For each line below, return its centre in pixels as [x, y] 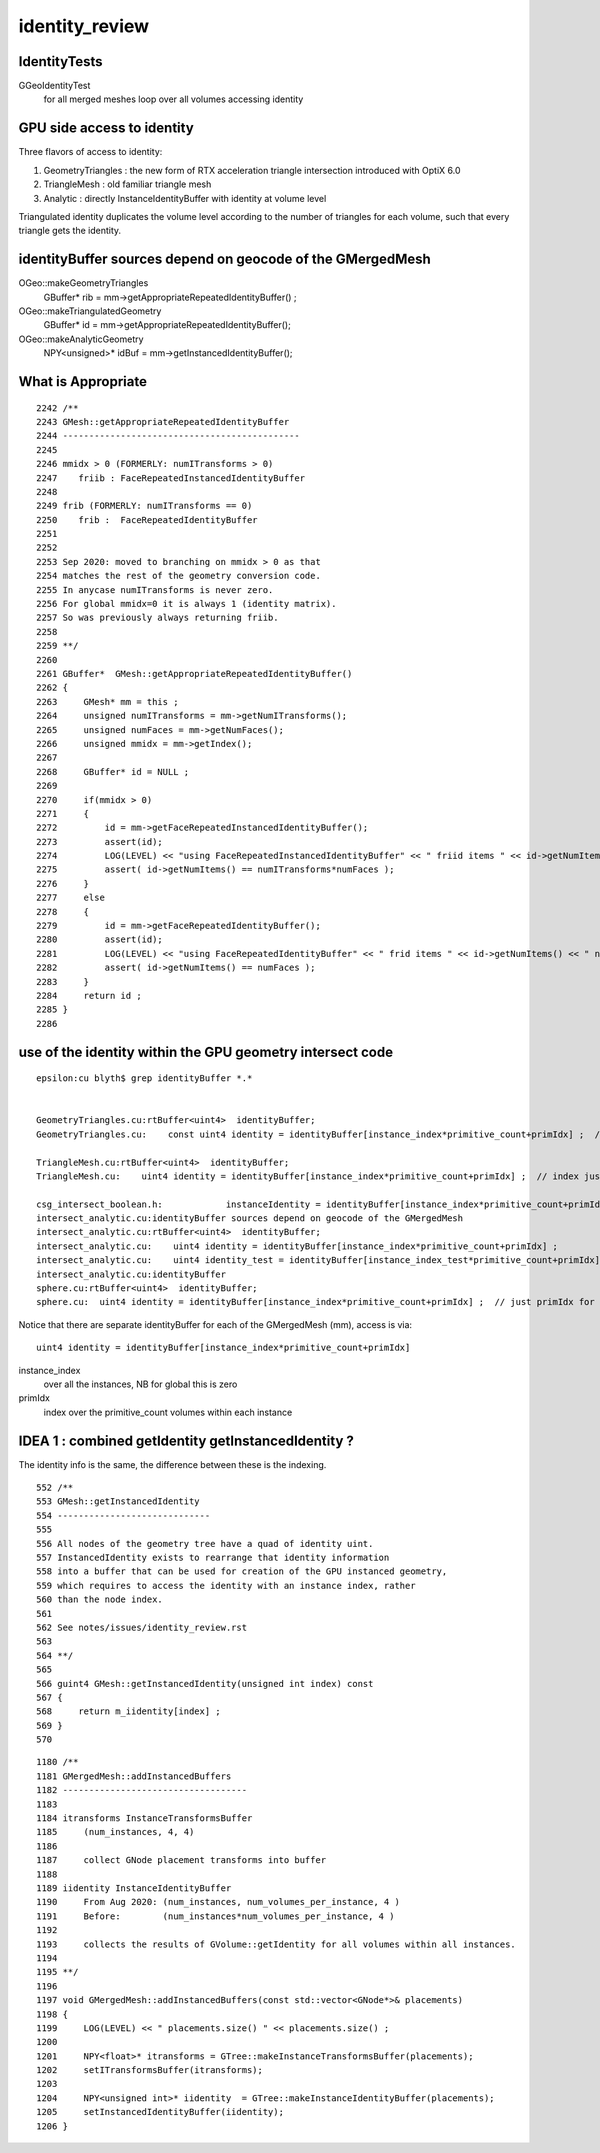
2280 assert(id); [100, 939]
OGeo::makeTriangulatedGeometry [90, 311]
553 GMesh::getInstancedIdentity [118, 1501]
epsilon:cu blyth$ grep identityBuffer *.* [144, 1078]
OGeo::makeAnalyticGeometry [81, 339]
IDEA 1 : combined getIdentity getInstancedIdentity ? [186, 1440]
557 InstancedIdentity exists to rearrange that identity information [213, 1558]
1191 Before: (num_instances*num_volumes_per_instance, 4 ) [215, 1916]
